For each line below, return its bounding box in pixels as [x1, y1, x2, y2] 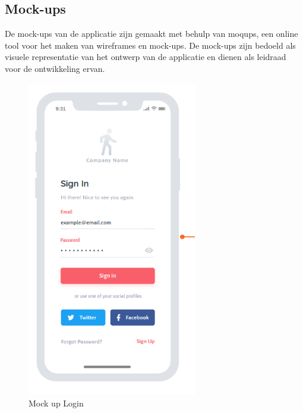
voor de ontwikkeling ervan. [5, 62, 105, 74]
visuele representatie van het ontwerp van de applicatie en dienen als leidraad [5, 51, 286, 63]
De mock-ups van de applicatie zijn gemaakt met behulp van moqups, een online [5, 27, 298, 40]
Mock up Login [29, 396, 84, 409]
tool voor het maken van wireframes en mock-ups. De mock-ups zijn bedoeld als [5, 39, 296, 51]
